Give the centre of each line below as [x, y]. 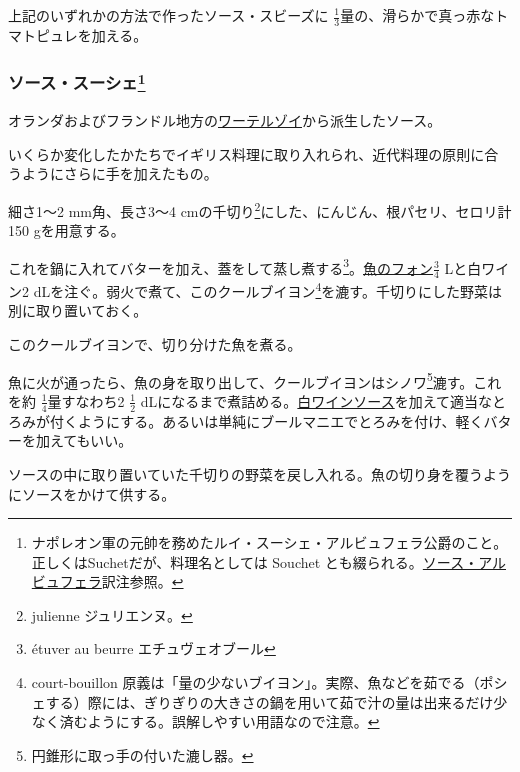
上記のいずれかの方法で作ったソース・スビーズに [168, 15]
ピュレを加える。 [91, 34]
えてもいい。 [91, 440]
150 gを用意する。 [66, 230]
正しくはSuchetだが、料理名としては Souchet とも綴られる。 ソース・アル [268, 561]
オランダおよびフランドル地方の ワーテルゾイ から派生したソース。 [225, 120]
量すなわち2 [86, 400]
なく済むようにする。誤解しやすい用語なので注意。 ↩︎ [205, 721]
